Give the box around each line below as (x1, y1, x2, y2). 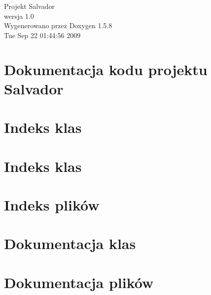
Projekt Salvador (4, 1, 55, 11)
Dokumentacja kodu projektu (4, 59, 208, 79)
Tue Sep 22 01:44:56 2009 (4, 30, 81, 40)
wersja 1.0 (4, 10, 34, 21)
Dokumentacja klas (4, 233, 136, 253)
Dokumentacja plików (4, 272, 154, 292)
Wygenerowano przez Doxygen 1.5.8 (4, 20, 112, 31)
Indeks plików (4, 194, 100, 214)
